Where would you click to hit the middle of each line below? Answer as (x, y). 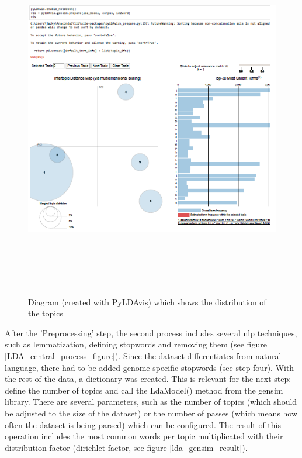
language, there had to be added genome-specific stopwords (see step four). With (150, 367)
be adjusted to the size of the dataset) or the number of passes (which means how (151, 413)
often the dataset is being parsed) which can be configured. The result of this (143, 424)
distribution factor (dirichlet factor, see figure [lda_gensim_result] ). (126, 447)
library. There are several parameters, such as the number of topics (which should (151, 402)
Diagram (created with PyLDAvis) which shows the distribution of (147, 302)
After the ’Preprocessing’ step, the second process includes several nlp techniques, (151, 333)
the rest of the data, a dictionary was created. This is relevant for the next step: (148, 379)
